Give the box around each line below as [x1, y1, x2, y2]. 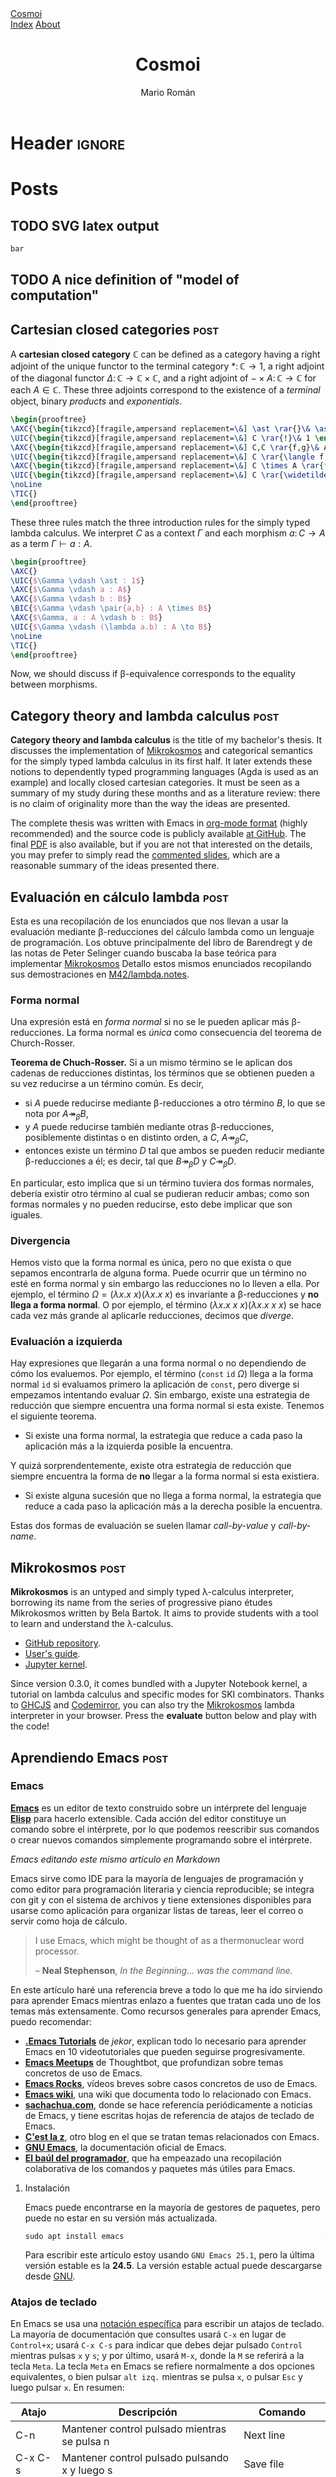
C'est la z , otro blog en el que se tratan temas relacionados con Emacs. [24, 2130, 320, 2142]
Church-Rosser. [10, 1037, 76, 1049]
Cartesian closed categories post [10, 321, 220, 338]
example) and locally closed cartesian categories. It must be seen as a [10, 777, 300, 789]
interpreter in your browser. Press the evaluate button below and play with [10, 1710, 317, 1722]
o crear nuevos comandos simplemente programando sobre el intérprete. [10, 1833, 313, 1846]
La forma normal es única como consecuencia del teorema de [66, 1027, 322, 1039]
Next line [243, 2428, 286, 2442]
